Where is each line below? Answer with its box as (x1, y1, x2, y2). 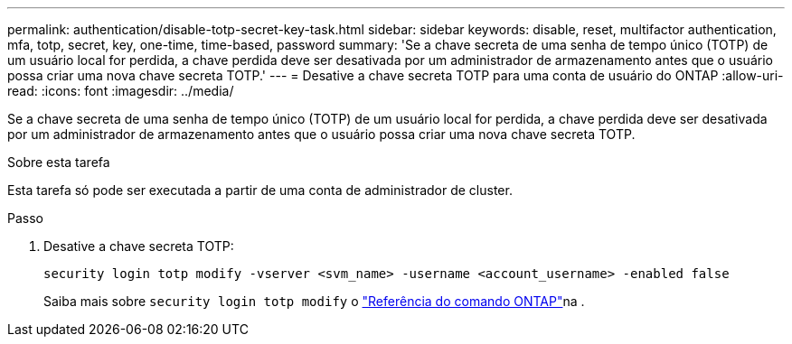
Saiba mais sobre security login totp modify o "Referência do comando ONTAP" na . (43, 293, 585, 309)
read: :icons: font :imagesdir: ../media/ (7, 83, 234, 98)
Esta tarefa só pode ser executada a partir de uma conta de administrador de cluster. (7, 182, 513, 198)
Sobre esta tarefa (7, 154, 110, 170)
